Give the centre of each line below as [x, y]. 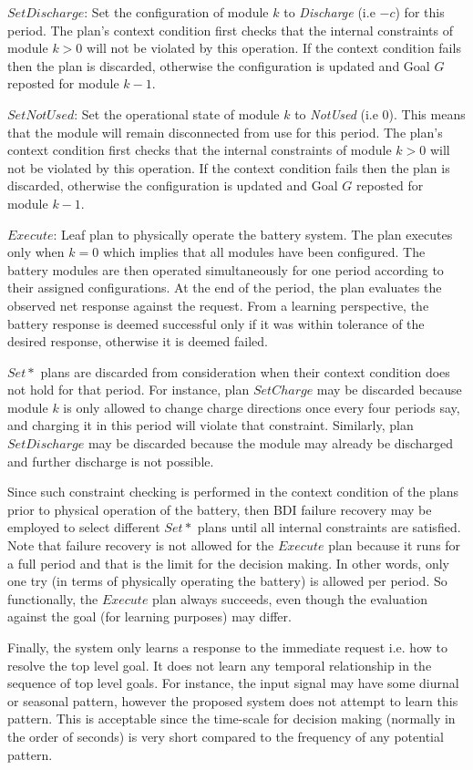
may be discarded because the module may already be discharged [271, 443]
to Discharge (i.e [329, 12]
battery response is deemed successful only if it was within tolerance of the [216, 323]
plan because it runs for [395, 545]
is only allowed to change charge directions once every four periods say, [262, 407]
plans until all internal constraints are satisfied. [329, 527]
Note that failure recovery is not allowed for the [141, 545]
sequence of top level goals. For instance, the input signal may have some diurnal [233, 683]
